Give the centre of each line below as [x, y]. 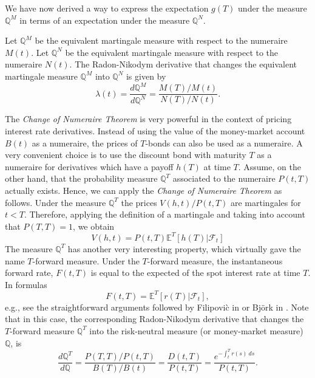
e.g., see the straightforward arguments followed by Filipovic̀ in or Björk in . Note [157, 307]
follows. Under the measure [56, 202]
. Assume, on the [269, 166]
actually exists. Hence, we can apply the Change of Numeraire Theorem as [144, 191]
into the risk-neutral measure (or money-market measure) [196, 330]
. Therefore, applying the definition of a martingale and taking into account [164, 214]
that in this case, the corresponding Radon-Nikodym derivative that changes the [154, 319]
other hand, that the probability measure [81, 178]
